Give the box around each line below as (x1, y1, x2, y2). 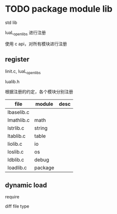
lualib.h (5, 79, 20, 85)
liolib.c (7, 140, 23, 147)
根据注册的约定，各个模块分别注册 (5, 89, 73, 95)
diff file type (5, 203, 30, 209)
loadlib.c (7, 164, 27, 171)
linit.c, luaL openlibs (5, 68, 41, 75)
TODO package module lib (5, 3, 113, 15)
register (5, 55, 30, 64)
